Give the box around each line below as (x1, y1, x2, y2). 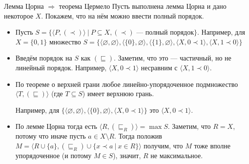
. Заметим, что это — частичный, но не (114, 53, 231, 63)
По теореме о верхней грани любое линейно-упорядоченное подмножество (15, 79, 238, 89)
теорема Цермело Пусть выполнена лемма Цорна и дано (59, 1, 227, 11)
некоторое (4, 10, 33, 20)
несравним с (141, 62, 178, 72)
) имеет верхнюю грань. (82, 88, 154, 99)
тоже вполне (194, 140, 230, 150)
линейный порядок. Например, (15, 62, 107, 72)
